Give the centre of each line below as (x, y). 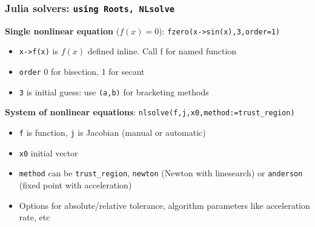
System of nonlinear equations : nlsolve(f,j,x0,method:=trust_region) (150, 112)
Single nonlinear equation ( (62, 30)
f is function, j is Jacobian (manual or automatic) (112, 133)
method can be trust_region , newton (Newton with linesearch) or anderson (161, 173)
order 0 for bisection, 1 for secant (82, 72)
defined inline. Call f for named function (162, 51)
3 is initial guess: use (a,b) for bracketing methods (114, 91)
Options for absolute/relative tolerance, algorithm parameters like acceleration (164, 205)
